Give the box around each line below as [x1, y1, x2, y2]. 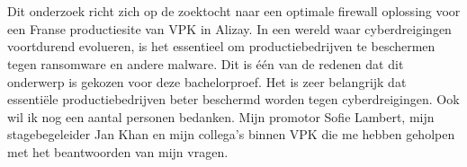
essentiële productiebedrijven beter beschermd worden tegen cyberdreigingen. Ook [7, 90, 460, 109]
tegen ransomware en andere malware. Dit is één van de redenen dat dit [7, 54, 404, 73]
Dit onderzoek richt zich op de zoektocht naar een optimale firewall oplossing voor [7, 2, 461, 21]
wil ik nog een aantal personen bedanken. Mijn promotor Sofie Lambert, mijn [7, 107, 435, 126]
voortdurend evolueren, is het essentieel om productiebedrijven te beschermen [7, 37, 436, 56]
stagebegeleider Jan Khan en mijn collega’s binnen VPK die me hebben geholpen [7, 125, 455, 144]
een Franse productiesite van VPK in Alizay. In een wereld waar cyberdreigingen [7, 19, 452, 38]
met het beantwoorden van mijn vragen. [7, 142, 229, 161]
